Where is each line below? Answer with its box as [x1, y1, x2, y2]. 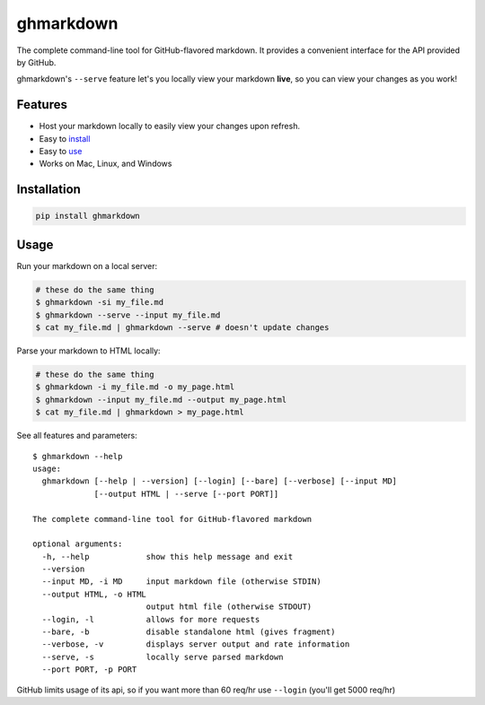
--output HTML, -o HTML [41, 588, 147, 599]
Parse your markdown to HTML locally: [16, 345, 161, 356]
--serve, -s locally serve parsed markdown [41, 651, 284, 662]
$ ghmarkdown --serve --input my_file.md [35, 309, 221, 320]
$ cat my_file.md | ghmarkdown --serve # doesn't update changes [35, 323, 330, 333]
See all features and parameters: [16, 431, 138, 441]
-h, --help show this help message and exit [41, 552, 294, 561]
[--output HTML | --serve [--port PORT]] [93, 489, 279, 499]
